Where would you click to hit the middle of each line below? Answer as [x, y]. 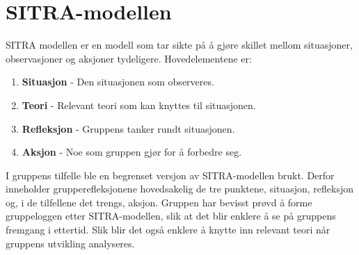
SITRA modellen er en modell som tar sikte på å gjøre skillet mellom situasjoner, [179, 45]
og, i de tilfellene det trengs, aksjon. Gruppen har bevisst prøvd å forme [159, 202]
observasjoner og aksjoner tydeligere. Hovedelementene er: [129, 58]
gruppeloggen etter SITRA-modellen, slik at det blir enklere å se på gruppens [171, 216]
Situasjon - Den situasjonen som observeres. [118, 82]
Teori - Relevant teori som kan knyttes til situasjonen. [139, 105]
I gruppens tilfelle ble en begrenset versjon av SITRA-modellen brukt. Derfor [170, 175]
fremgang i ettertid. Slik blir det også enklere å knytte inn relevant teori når [168, 230]
